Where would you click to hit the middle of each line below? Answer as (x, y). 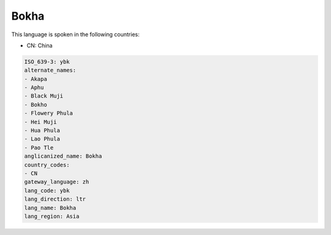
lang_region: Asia (52, 216)
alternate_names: (50, 70)
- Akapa (36, 79)
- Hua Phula (42, 131)
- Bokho (36, 105)
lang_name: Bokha (50, 208)
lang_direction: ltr (55, 199)
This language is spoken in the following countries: (75, 34)
